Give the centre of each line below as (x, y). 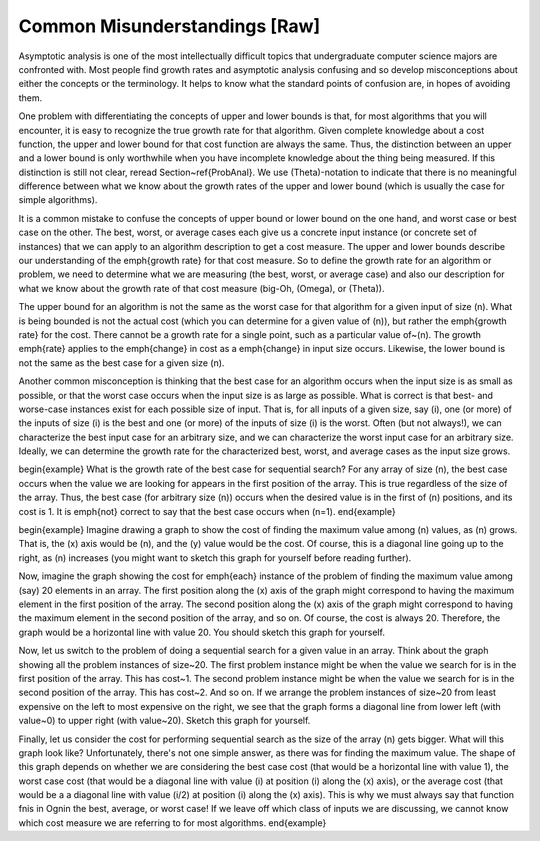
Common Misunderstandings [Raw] (169, 26)
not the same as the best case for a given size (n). (121, 362)
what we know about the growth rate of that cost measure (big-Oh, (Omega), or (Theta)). (201, 288)
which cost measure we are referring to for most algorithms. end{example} (172, 822)
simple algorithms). (58, 200)
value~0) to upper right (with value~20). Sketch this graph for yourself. (164, 721)
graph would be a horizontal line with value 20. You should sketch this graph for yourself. (201, 632)
